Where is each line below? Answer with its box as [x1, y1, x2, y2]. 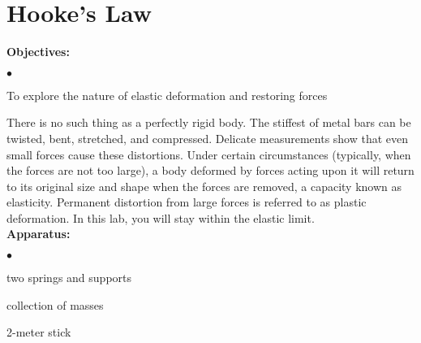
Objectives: [6, 43, 70, 60]
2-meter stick [6, 323, 71, 341]
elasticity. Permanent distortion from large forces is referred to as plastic [6, 193, 367, 211]
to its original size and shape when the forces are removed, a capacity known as [6, 177, 402, 194]
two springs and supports [6, 269, 132, 286]
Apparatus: [6, 225, 71, 242]
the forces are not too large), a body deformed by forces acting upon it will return [6, 162, 415, 179]
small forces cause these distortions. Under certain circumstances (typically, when [6, 145, 411, 163]
